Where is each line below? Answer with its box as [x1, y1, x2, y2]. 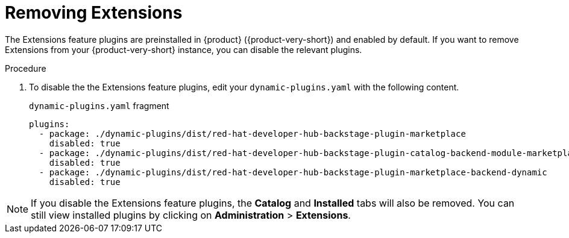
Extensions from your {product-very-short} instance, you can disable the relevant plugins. [5, 44, 362, 55]
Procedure [5, 63, 46, 74]
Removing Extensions [5, 2, 183, 23]
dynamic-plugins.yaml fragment [29, 100, 169, 111]
